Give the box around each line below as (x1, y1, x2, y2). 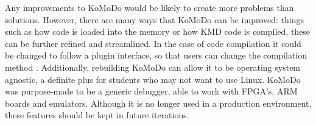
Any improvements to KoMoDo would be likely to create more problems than (5, 1, 294, 13)
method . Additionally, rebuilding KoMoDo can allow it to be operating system (5, 60, 301, 73)
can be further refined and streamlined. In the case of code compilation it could (5, 37, 301, 49)
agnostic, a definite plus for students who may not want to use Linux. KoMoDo (5, 73, 301, 85)
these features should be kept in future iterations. (5, 109, 189, 121)
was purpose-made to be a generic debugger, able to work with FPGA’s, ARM (5, 85, 298, 98)
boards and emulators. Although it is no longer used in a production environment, (5, 96, 312, 109)
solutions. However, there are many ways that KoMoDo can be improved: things (5, 13, 304, 26)
